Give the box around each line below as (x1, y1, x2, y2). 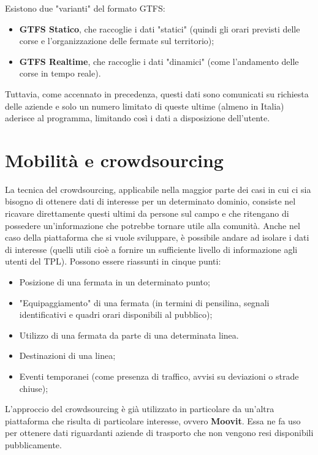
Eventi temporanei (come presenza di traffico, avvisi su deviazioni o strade (19, 370, 299, 382)
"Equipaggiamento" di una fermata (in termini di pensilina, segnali (19, 296, 270, 309)
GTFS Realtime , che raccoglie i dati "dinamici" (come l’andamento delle (19, 55, 299, 67)
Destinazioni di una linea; (19, 349, 116, 362)
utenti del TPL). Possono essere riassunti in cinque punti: (5, 255, 221, 268)
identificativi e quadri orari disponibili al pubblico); (19, 308, 213, 321)
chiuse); (19, 382, 48, 394)
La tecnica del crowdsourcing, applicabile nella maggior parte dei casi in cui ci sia (5, 182, 311, 195)
